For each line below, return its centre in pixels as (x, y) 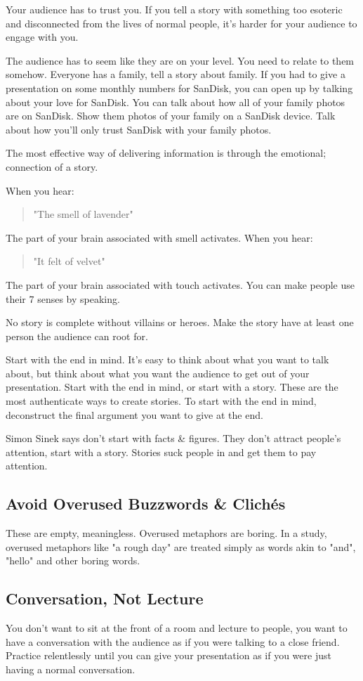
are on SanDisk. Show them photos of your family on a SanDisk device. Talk (171, 116)
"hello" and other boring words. (73, 560)
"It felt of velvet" (69, 261)
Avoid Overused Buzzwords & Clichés (146, 504)
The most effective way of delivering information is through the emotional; (166, 153)
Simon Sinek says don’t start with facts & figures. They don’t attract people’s (173, 438)
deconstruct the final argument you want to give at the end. (134, 414)
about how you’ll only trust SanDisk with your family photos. (139, 129)
